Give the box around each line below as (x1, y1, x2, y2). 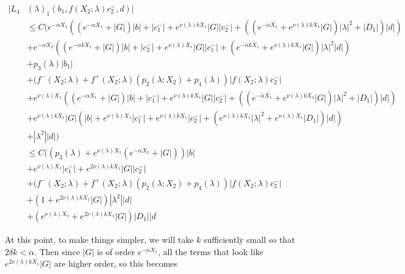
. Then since (34, 245, 80, 258)
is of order (97, 245, 135, 258)
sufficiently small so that (204, 233, 295, 246)
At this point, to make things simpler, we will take (5, 233, 194, 246)
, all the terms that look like (158, 245, 263, 258)
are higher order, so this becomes (54, 257, 177, 270)
